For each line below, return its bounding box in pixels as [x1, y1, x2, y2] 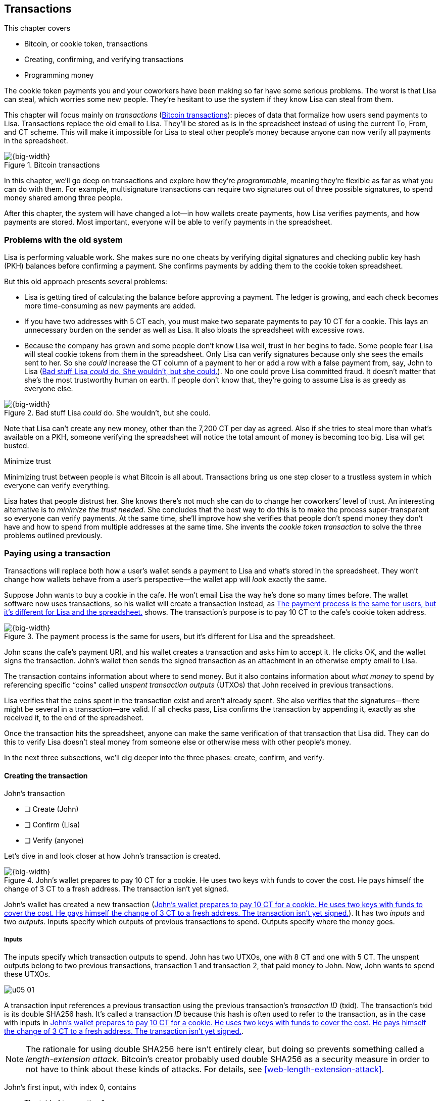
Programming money [24, 71, 94, 80]
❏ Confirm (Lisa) [24, 820, 80, 829]
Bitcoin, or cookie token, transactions [24, 39, 148, 48]
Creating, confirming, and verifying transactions [24, 55, 184, 64]
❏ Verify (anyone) [24, 836, 84, 845]
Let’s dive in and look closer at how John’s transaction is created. [4, 852, 221, 861]
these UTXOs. [4, 969, 51, 978]
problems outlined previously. [4, 531, 103, 540]
